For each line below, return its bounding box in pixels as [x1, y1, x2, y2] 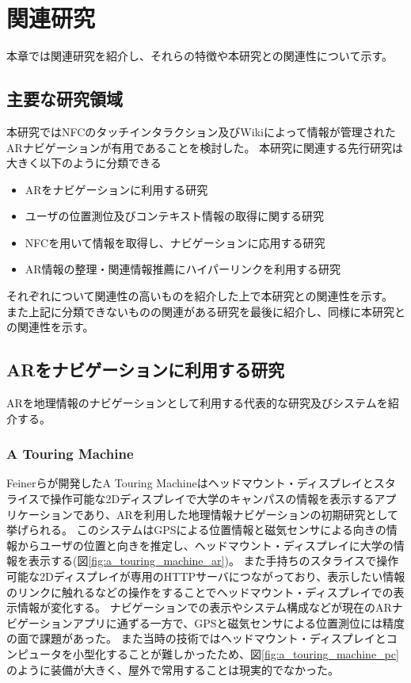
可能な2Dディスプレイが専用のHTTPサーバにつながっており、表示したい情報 [6, 568, 405, 585]
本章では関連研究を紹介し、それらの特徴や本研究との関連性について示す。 [6, 48, 394, 64]
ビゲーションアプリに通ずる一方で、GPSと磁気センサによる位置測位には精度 [6, 614, 405, 631]
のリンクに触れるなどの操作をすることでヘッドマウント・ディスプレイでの [6, 583, 394, 600]
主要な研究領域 [6, 86, 123, 111]
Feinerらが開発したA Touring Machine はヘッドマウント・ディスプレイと [6, 475, 374, 491]
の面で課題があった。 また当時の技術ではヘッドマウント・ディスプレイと [6, 630, 386, 647]
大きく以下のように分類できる [6, 155, 162, 171]
